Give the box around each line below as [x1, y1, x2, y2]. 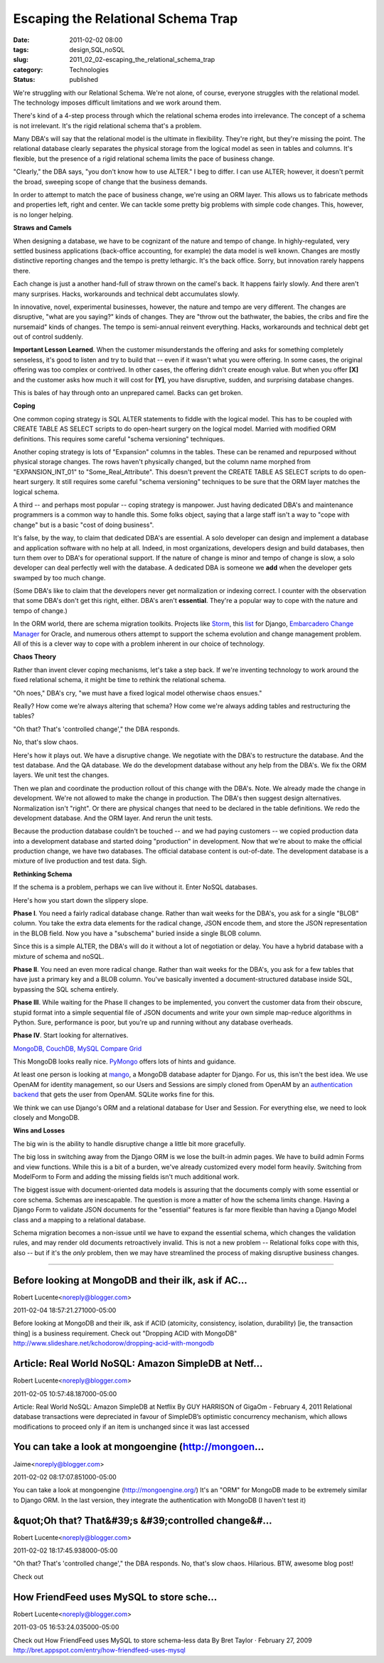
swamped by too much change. [13, 573, 106, 582]
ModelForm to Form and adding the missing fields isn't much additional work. [13, 1173, 240, 1181]
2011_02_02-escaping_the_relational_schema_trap [69, 56, 215, 64]
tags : [13, 45, 29, 53]
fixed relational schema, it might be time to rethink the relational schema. [13, 676, 227, 684]
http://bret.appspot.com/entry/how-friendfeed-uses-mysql [13, 1645, 186, 1654]
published [69, 75, 99, 84]
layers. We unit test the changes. [13, 771, 110, 780]
